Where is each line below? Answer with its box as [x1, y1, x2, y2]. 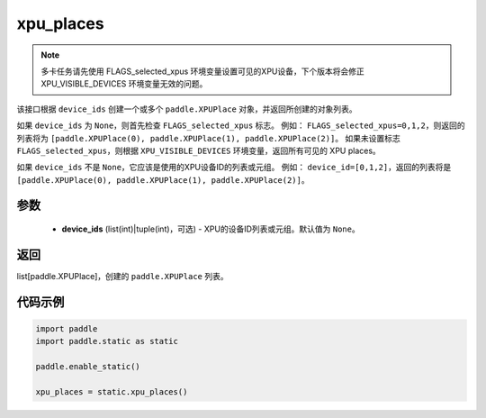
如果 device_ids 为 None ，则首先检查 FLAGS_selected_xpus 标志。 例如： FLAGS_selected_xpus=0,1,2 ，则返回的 [16, 120, 465, 131]
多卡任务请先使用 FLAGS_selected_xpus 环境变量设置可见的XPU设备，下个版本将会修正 [40, 66, 364, 77]
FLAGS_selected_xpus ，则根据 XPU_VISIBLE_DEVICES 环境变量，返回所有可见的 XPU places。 [16, 145, 382, 156]
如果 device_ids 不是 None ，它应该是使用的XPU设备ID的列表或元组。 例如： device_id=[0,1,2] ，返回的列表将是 [16, 162, 452, 173]
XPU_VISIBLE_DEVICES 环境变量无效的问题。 [40, 78, 208, 89]
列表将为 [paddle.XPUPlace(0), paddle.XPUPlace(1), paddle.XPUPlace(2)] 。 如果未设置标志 [16, 132, 400, 143]
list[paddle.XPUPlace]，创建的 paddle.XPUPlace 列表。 [16, 270, 229, 281]
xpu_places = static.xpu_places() [35, 386, 188, 396]
